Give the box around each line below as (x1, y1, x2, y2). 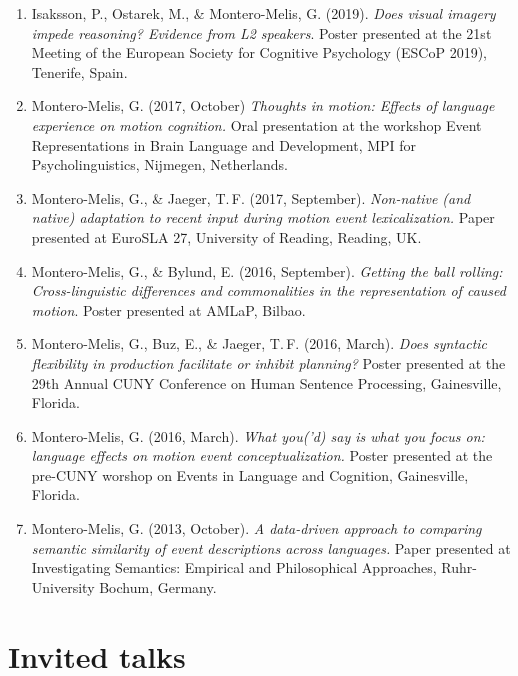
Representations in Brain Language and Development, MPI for (31, 134, 417, 155)
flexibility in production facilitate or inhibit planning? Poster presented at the (31, 352, 506, 373)
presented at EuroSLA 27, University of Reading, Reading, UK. (31, 226, 422, 247)
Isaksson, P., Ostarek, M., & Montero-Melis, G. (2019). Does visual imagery (31, 3, 496, 23)
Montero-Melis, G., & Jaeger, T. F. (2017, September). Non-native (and (31, 187, 471, 208)
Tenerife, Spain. (31, 61, 128, 82)
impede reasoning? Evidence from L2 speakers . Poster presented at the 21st (31, 22, 492, 43)
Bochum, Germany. (99, 576, 217, 597)
